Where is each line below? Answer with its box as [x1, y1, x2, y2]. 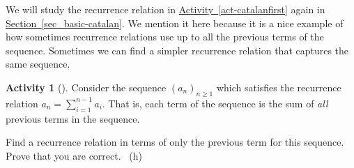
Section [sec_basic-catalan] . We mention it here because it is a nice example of [6, 15, 344, 30]
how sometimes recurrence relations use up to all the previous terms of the [6, 29, 324, 44]
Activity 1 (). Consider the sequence [6, 79, 167, 94]
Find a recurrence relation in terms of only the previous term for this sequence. [6, 135, 344, 149]
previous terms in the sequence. [6, 111, 140, 125]
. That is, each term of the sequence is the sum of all [102, 96, 328, 110]
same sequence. [6, 56, 70, 71]
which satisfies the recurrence [216, 79, 341, 94]
